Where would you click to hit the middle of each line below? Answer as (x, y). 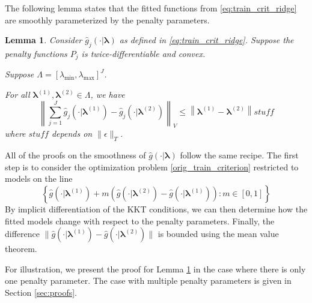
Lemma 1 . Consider (44, 40)
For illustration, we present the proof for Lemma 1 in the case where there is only (155, 268)
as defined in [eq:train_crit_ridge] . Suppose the (206, 40)
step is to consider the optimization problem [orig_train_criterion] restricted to (152, 166)
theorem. (21, 249)
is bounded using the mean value (218, 234)
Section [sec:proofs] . (41, 292)
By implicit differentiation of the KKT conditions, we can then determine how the (156, 209)
